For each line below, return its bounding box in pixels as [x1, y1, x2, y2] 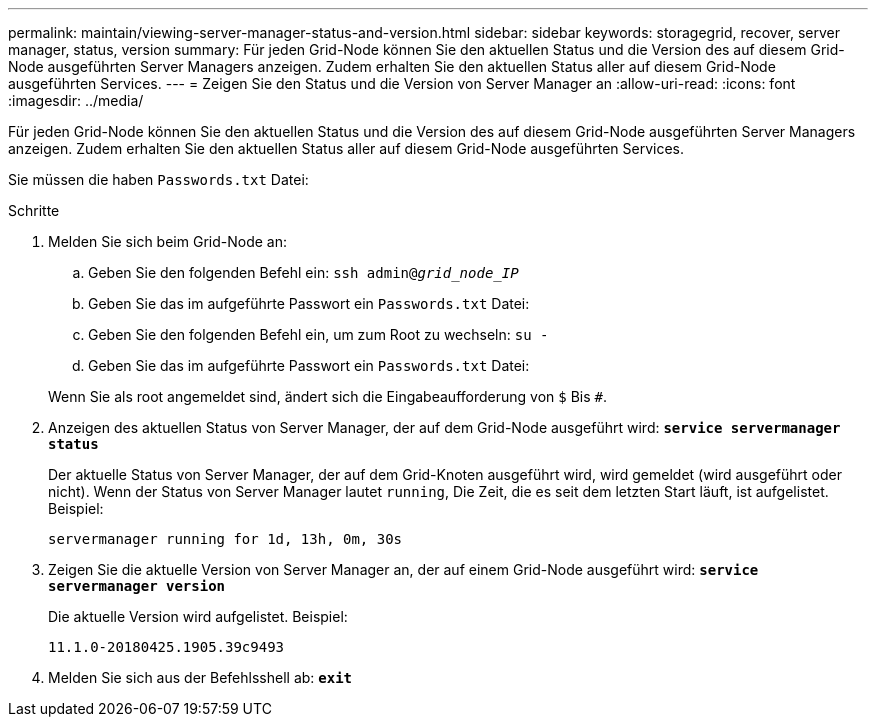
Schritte [8, 202, 60, 219]
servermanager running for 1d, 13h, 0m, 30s [48, 531, 403, 547]
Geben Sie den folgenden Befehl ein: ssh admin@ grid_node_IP [88, 264, 519, 281]
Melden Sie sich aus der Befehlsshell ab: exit [48, 669, 353, 686]
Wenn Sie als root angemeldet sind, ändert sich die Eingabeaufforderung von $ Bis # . [48, 388, 607, 405]
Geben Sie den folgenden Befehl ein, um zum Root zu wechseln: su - [88, 326, 549, 343]
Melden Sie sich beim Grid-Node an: [48, 233, 287, 250]
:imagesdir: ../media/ [8, 92, 144, 109]
